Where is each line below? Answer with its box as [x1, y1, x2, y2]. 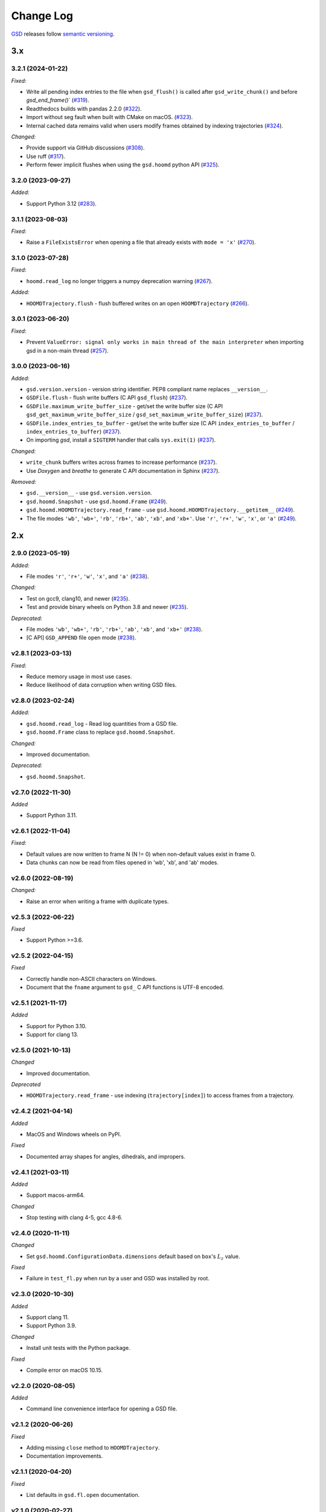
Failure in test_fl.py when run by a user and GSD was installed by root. [26, 1275, 209, 1282]
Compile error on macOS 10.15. [26, 1366, 103, 1374]
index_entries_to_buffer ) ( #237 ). [26, 428, 122, 435]
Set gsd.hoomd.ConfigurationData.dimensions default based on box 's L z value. [26, 1253, 240, 1261]
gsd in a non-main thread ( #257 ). [26, 347, 109, 354]
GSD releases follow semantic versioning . [11, 30, 115, 37]
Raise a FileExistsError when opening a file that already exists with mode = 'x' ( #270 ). [26, 239, 256, 246]
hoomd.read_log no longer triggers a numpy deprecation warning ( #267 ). [26, 277, 213, 284]
